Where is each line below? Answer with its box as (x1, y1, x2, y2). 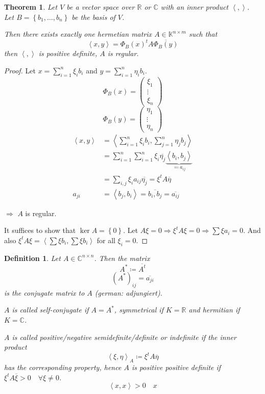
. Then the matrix (94, 252, 150, 263)
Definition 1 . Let (4, 252, 61, 263)
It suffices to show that (4, 225, 76, 235)
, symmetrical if (114, 304, 163, 315)
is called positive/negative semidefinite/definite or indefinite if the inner (12, 331, 236, 342)
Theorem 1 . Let (4, 2, 58, 12)
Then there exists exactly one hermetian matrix (4, 29, 152, 39)
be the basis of (71, 11, 115, 22)
